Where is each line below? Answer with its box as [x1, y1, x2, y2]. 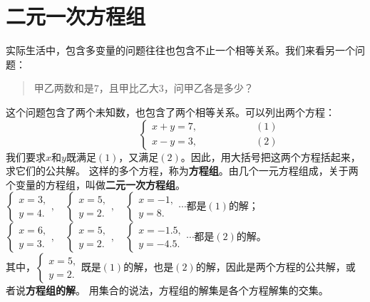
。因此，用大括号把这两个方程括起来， [180, 149, 361, 164]
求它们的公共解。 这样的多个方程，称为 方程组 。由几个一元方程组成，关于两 [6, 163, 359, 178]
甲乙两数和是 [34, 80, 94, 95]
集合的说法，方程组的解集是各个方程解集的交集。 [98, 283, 329, 298]
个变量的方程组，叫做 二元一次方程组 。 [6, 177, 185, 192]
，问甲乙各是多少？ [163, 80, 254, 95]
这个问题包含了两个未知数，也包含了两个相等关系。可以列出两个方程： [6, 104, 335, 119]
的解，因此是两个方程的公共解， [195, 259, 346, 274]
